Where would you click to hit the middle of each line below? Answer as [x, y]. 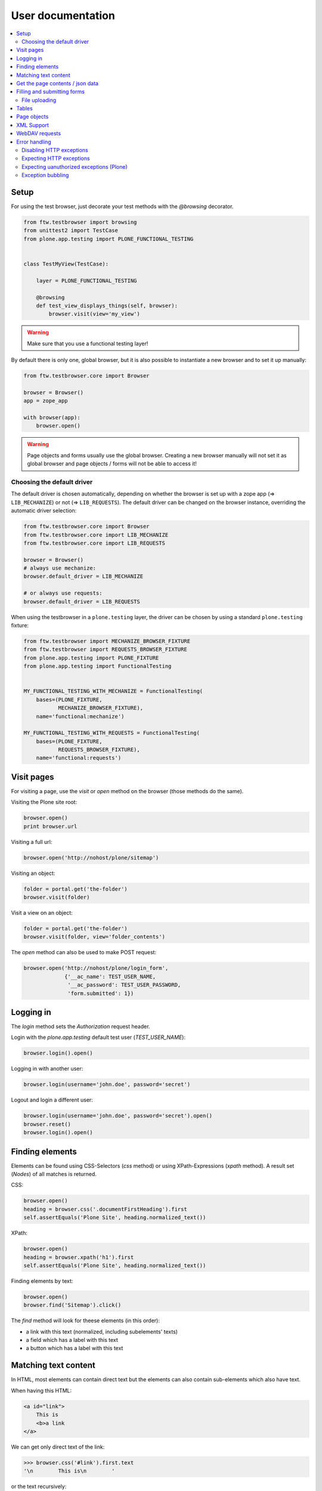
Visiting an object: [33, 873]
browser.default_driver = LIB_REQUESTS [82, 601]
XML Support [32, 125]
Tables [24, 109]
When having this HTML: [41, 1390]
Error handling [34, 142]
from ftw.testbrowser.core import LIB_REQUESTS [94, 543]
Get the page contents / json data [57, 83]
